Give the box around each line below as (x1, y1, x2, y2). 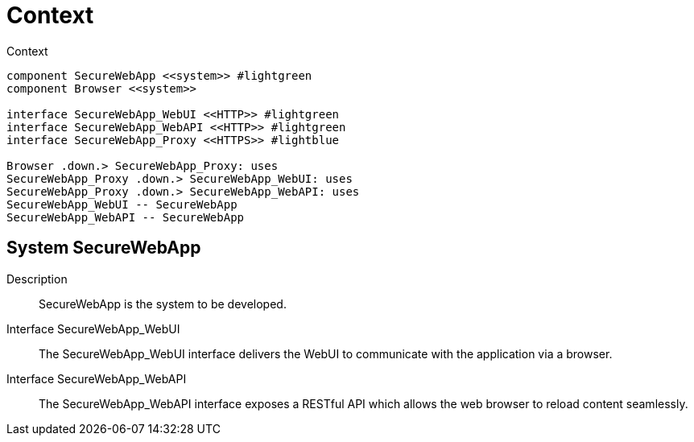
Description (6, 271, 68, 286)
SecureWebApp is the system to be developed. (39, 296, 287, 311)
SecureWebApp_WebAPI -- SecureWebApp (6, 210, 245, 224)
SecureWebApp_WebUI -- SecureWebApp (6, 197, 238, 211)
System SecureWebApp (6, 238, 201, 258)
